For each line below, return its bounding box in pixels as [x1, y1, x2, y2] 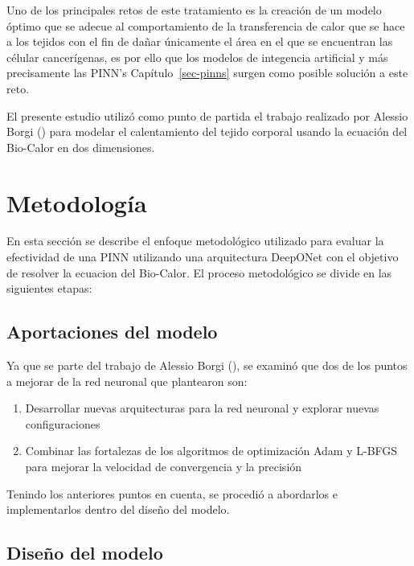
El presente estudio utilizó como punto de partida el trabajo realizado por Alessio [6, 107, 408, 124]
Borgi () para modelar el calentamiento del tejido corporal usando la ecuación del [6, 123, 408, 140]
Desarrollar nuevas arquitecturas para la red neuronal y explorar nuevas [25, 400, 379, 416]
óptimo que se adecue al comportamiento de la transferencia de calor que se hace [6, 17, 405, 34]
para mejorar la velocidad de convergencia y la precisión [25, 458, 302, 475]
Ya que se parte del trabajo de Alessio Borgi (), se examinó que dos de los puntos [6, 357, 408, 374]
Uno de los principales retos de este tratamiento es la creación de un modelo [6, 2, 382, 18]
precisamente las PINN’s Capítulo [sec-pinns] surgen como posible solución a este [6, 64, 408, 81]
